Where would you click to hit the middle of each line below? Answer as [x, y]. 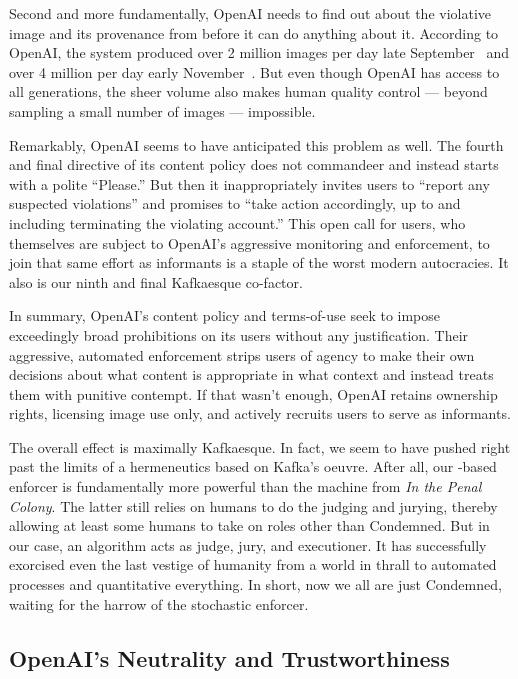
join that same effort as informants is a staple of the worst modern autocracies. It [259, 262]
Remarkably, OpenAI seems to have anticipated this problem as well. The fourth [256, 144]
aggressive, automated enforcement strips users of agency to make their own [242, 354]
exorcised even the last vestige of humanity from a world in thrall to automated [253, 564]
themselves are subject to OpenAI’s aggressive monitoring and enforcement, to [249, 242]
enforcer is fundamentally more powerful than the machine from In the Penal [245, 486]
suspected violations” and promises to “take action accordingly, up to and [235, 203]
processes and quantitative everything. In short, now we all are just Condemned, [255, 584]
